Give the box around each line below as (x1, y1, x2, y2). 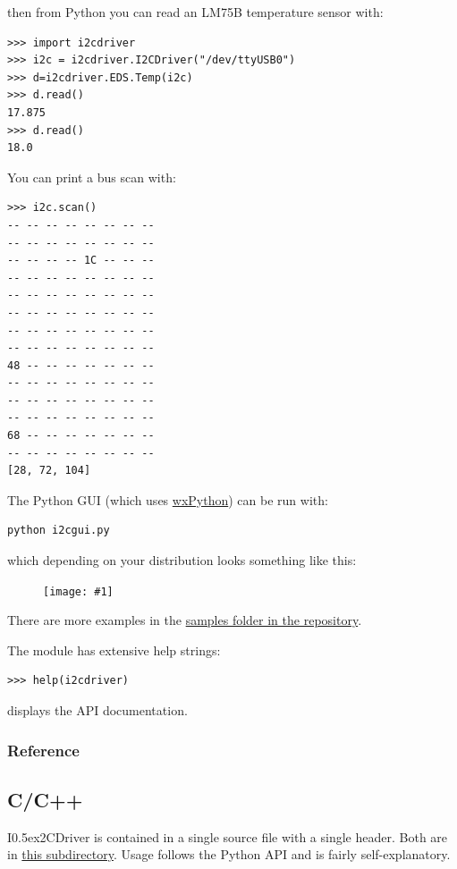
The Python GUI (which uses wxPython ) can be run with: (7, 490, 328, 509)
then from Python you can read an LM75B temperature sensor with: (7, 3, 384, 21)
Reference (7, 738, 80, 761)
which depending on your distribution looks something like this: (7, 551, 357, 569)
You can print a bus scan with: (7, 167, 176, 186)
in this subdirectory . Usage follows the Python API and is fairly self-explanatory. (7, 845, 451, 864)
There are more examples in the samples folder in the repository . (7, 611, 362, 629)
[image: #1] (43, 585, 114, 598)
